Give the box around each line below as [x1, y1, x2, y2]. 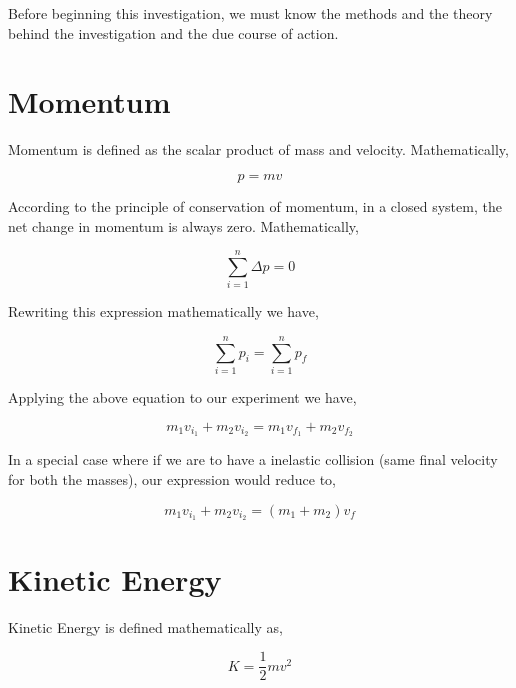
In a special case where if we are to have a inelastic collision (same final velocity [8, 449, 498, 470]
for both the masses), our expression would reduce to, [8, 468, 336, 489]
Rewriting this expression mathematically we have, [8, 301, 319, 322]
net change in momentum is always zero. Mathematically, [8, 215, 359, 236]
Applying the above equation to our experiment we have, [8, 386, 357, 407]
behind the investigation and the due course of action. [8, 22, 339, 43]
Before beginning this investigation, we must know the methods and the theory [8, 3, 493, 23]
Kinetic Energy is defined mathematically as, [8, 616, 283, 637]
